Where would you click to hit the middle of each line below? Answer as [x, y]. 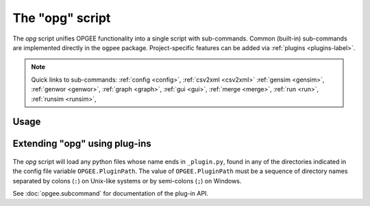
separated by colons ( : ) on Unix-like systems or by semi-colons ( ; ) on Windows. [127, 181]
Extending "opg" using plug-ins [82, 144]
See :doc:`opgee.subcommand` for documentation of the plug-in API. [111, 194]
